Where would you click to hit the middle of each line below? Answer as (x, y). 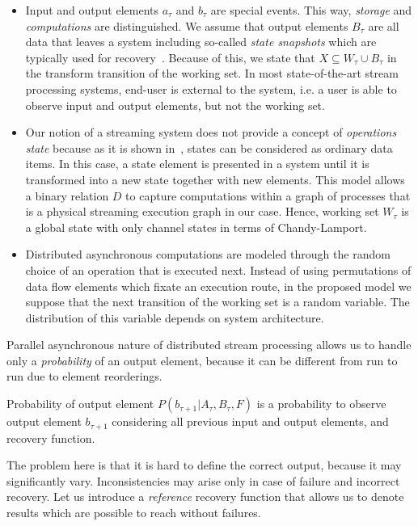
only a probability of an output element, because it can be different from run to (202, 360)
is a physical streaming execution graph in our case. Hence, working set (202, 211)
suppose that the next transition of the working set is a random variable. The (217, 302)
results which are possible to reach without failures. (134, 512)
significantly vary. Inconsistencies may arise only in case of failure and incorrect (203, 480)
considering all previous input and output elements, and (250, 421)
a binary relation (67, 195)
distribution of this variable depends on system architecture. (175, 317)
